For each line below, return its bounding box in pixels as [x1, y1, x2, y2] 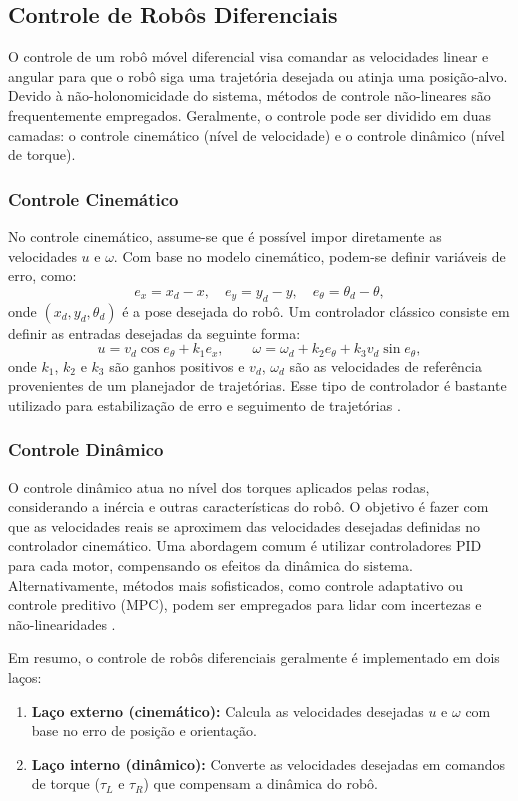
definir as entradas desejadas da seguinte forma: [8, 322, 301, 343]
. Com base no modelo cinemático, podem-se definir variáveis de [113, 245, 506, 266]
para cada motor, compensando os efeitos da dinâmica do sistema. [8, 554, 413, 575]
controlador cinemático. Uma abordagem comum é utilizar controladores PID [8, 535, 482, 556]
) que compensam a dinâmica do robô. [143, 773, 378, 794]
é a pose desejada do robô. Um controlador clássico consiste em [122, 300, 510, 321]
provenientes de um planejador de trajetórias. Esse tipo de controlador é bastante [8, 375, 507, 396]
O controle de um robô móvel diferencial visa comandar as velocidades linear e [8, 46, 489, 67]
